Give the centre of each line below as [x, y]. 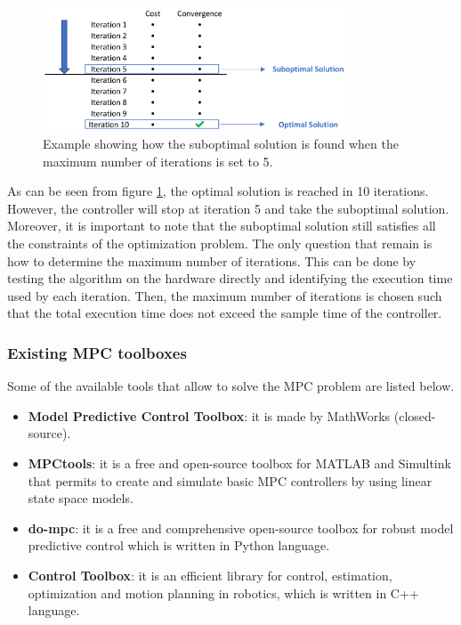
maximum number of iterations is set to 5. [158, 161]
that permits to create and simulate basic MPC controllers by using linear [230, 480]
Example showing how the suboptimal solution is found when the [221, 144]
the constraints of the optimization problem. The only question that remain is [220, 243]
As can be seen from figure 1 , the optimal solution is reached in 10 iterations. [218, 191]
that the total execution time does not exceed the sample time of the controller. [225, 313]
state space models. [81, 498]
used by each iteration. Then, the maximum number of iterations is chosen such [225, 295]
